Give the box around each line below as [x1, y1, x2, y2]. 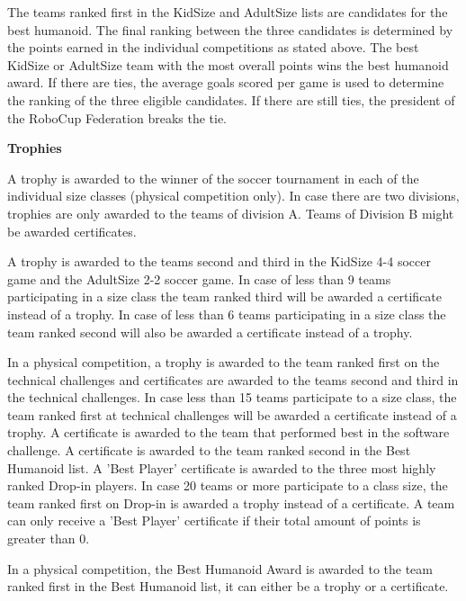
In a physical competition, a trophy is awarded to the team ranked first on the [7, 353, 440, 372]
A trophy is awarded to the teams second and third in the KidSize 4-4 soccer [7, 252, 431, 271]
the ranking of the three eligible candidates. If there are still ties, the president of [7, 90, 455, 109]
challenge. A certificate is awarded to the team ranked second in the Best [7, 441, 411, 460]
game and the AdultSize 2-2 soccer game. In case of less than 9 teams [7, 269, 391, 288]
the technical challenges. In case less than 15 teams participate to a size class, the [7, 388, 457, 407]
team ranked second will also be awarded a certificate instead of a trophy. [7, 322, 413, 341]
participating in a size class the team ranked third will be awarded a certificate [7, 287, 443, 306]
